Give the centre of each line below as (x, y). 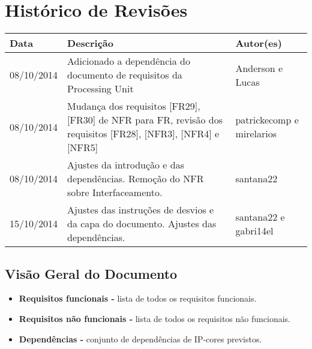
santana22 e (260, 216)
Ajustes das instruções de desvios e (141, 210)
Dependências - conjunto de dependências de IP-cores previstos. (140, 339)
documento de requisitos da (125, 75)
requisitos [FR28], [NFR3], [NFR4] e (143, 134)
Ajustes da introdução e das (126, 165)
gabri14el (254, 230)
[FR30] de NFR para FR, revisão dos (145, 120)
